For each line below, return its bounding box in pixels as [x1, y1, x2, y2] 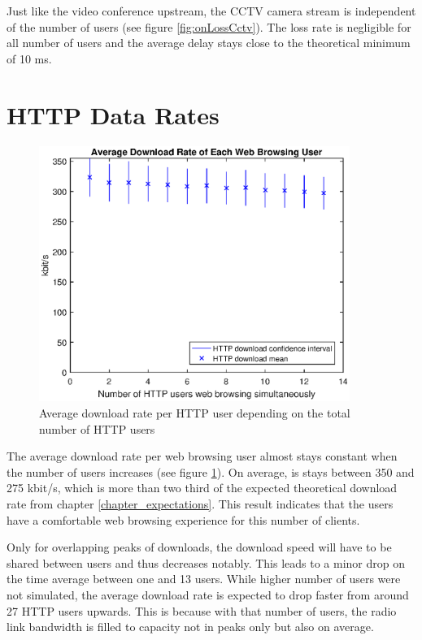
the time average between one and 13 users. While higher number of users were [7, 570, 401, 587]
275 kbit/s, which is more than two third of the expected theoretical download [7, 479, 398, 496]
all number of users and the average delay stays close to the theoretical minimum [7, 34, 411, 51]
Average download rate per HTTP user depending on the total [39, 404, 350, 421]
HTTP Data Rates [7, 97, 220, 131]
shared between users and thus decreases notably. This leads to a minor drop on [7, 554, 406, 571]
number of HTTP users [39, 420, 155, 437]
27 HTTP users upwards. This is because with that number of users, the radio [7, 602, 397, 619]
